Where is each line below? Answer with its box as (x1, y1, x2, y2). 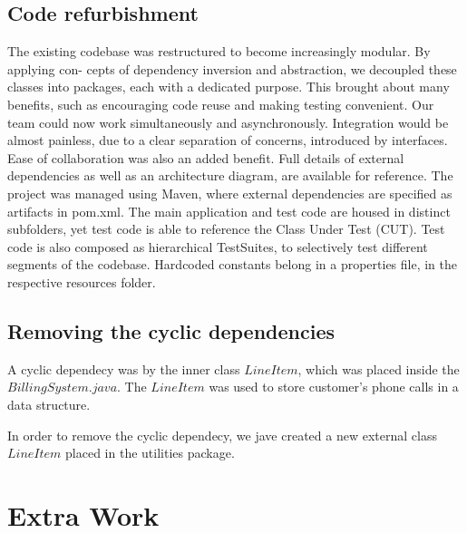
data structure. (7, 394, 91, 413)
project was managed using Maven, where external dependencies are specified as (7, 183, 452, 202)
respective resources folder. (7, 272, 156, 291)
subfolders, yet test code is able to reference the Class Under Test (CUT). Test (7, 219, 445, 238)
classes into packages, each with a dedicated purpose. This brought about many (7, 77, 450, 96)
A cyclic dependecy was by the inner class (7, 359, 240, 378)
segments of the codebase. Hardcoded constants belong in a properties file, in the (7, 255, 458, 274)
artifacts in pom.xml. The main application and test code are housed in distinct (7, 201, 451, 220)
